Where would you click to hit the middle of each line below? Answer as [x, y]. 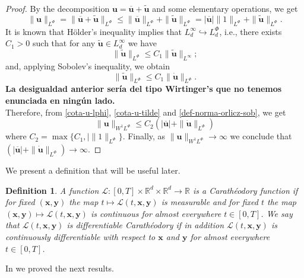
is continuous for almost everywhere [156, 213]
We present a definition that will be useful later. [93, 170]
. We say [277, 213]
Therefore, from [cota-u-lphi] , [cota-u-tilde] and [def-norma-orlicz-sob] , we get [146, 112]
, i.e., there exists [251, 31]
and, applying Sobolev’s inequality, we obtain [88, 65]
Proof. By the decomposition [58, 8]
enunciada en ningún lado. [60, 100]
